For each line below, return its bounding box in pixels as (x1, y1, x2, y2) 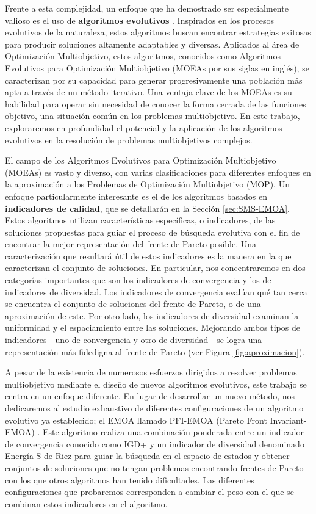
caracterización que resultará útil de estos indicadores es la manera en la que (5, 249, 292, 262)
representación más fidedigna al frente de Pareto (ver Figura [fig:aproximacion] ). (5, 345, 305, 358)
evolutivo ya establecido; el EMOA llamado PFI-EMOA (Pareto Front (5, 413, 267, 426)
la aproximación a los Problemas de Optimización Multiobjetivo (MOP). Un (5, 178, 290, 190)
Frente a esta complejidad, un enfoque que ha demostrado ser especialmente (5, 2, 289, 14)
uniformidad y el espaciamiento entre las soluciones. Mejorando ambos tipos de (5, 321, 300, 334)
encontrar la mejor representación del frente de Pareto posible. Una (5, 237, 257, 250)
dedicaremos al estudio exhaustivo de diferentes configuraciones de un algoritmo (5, 402, 304, 414)
